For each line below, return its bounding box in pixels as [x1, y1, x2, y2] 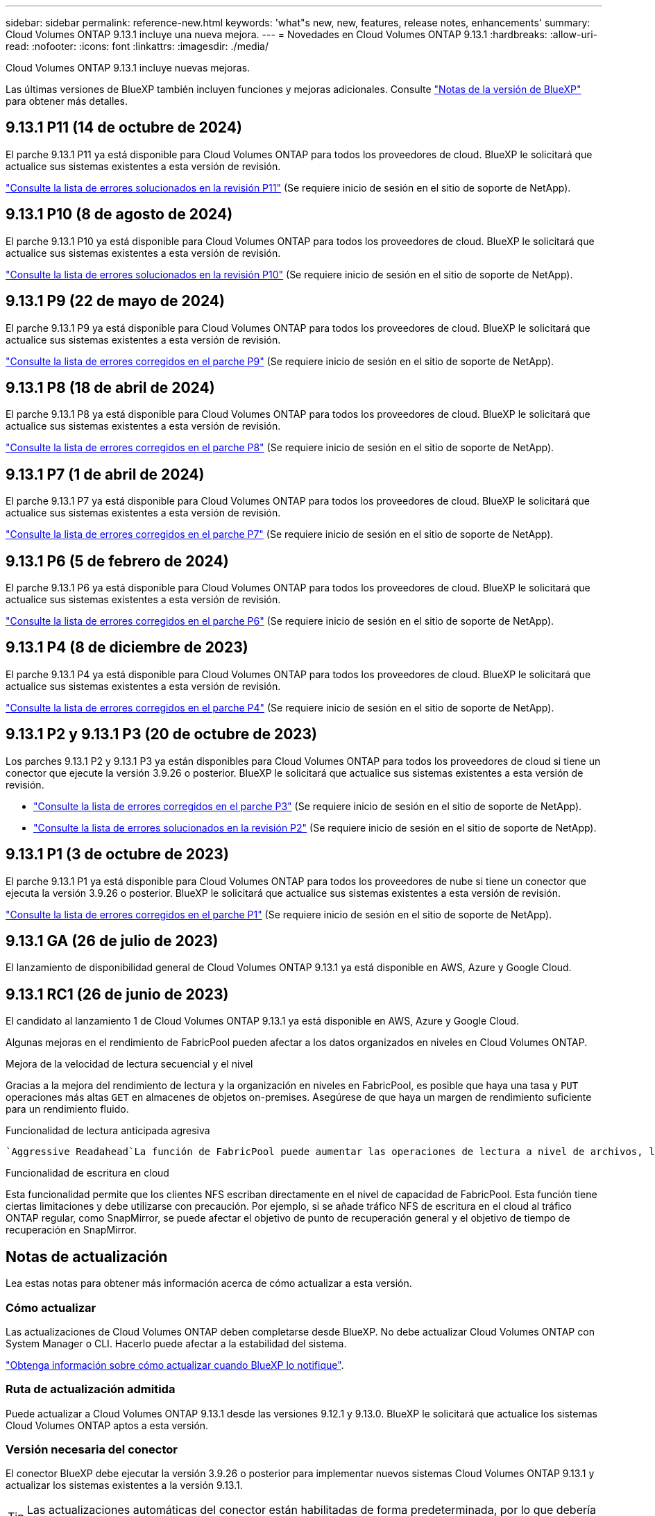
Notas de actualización [6, 1247, 168, 1265]
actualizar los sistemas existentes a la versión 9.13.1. [6, 1479, 243, 1492]
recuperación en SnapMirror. [6, 1224, 137, 1236]
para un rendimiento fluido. [6, 1103, 129, 1115]
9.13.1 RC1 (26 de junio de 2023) [6, 985, 229, 1003]
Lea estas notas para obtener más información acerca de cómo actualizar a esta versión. [6, 1277, 412, 1290]
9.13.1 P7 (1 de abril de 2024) [6, 465, 205, 483]
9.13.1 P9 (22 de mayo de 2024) [6, 292, 225, 310]
